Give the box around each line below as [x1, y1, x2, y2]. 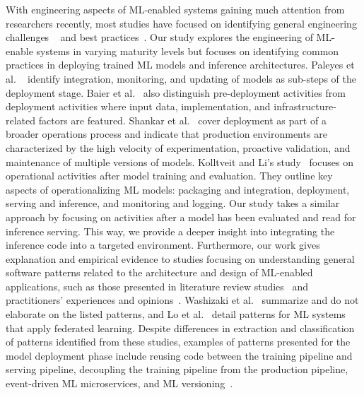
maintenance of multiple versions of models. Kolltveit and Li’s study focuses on [6, 154, 353, 169]
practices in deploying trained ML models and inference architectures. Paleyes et [6, 57, 355, 72]
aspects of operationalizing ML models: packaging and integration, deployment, [6, 182, 350, 196]
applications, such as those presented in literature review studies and [6, 278, 309, 293]
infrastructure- [274, 99, 336, 114]
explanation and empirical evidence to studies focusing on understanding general [6, 251, 355, 266]
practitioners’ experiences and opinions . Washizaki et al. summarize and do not [6, 293, 359, 307]
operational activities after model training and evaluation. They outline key [6, 168, 333, 183]
